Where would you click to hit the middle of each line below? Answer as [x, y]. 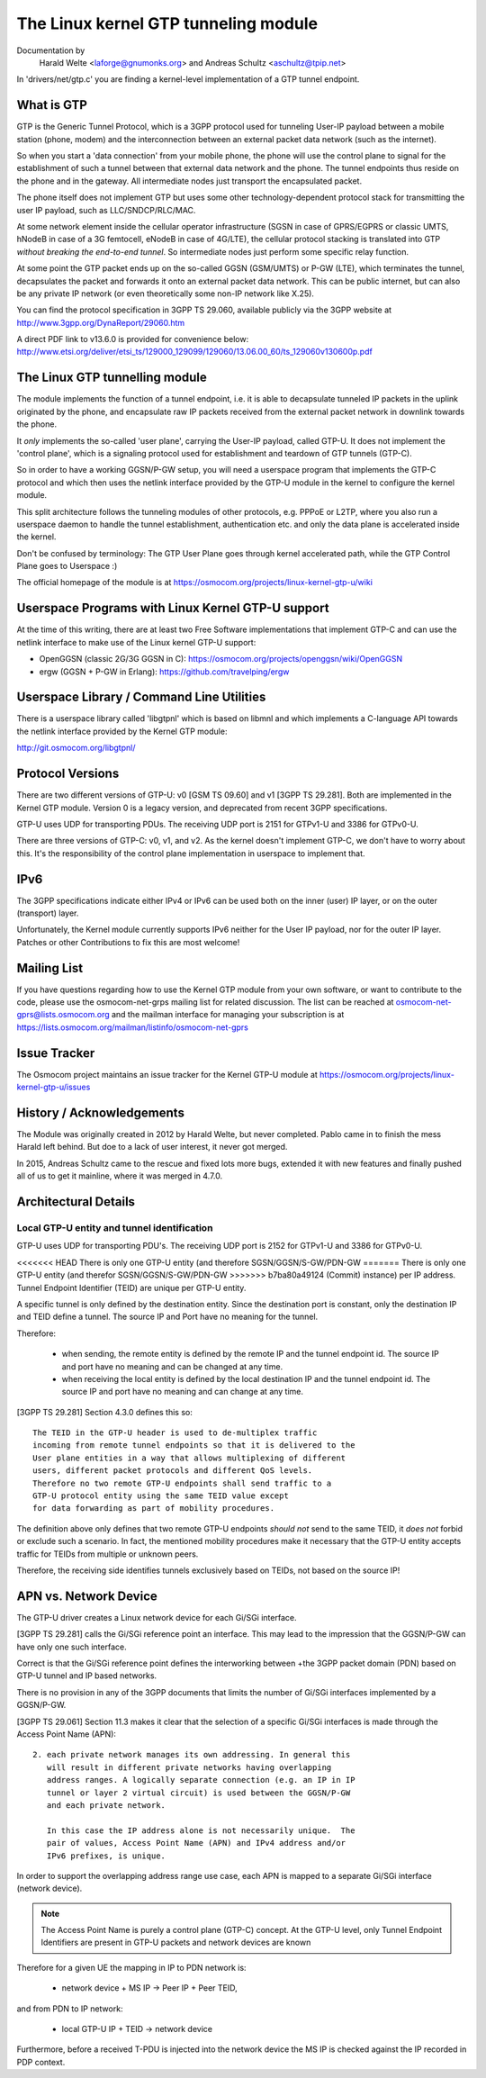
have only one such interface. [72, 1647]
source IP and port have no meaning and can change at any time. [183, 1392]
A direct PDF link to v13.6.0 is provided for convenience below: [133, 339]
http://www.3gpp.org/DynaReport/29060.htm [101, 322]
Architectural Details [76, 1202]
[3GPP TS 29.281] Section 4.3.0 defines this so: [104, 1412]
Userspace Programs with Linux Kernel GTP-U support [173, 608]
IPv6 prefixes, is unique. [106, 1856]
